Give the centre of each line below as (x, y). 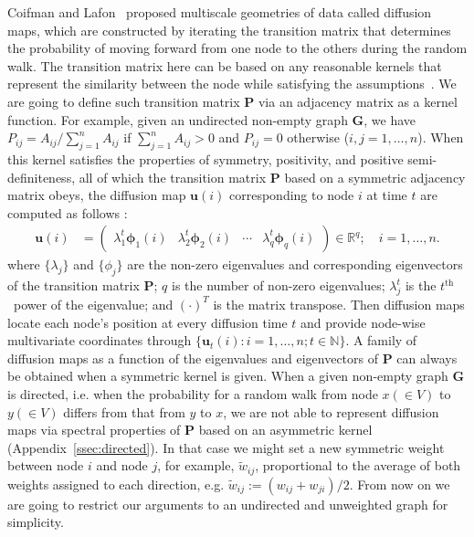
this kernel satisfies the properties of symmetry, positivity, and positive (205, 158)
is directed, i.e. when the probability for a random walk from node (193, 393)
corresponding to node (292, 195)
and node (122, 465)
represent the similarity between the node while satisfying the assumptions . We (232, 84)
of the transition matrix (74, 285)
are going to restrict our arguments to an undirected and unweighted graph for (228, 504)
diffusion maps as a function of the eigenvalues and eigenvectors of (193, 358)
